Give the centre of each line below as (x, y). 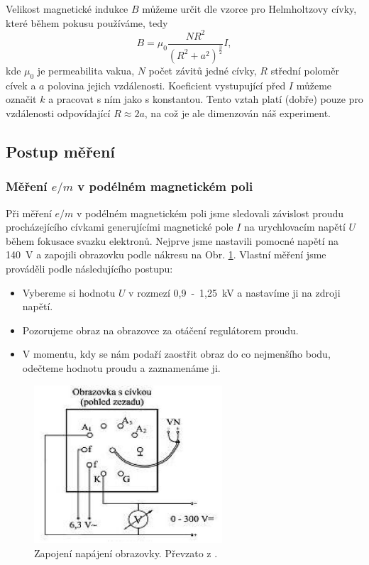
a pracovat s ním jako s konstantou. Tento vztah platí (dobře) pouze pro (206, 99)
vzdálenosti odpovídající (58, 113)
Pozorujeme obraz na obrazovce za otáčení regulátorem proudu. (160, 330)
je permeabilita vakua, (86, 70)
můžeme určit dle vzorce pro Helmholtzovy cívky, (249, 9)
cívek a (21, 85)
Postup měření (61, 151)
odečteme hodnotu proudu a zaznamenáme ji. (121, 367)
